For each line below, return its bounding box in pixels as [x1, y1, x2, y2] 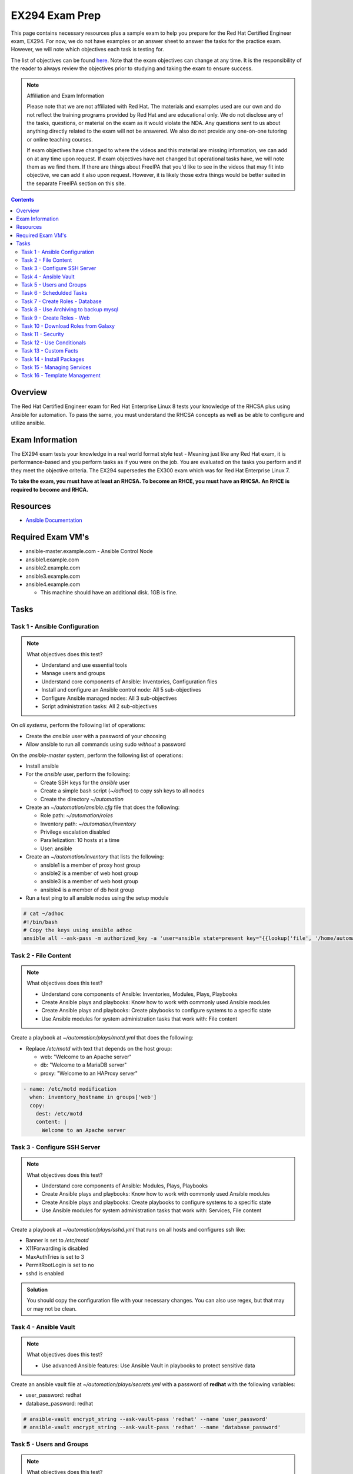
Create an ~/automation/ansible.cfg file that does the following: [25, 804, 180, 811]
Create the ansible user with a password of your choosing [25, 732, 166, 739]
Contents [11, 196, 35, 203]
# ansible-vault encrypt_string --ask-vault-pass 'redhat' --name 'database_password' [23, 1424, 281, 1431]
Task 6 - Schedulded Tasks [21, 289, 88, 297]
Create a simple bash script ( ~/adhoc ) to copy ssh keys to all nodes [40, 787, 205, 794]
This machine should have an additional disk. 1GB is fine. [40, 589, 178, 596]
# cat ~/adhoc [23, 910, 64, 917]
